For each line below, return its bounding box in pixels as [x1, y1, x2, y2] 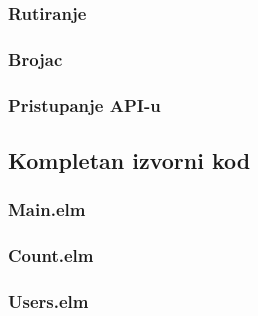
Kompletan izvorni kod [8, 144, 251, 175]
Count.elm [8, 243, 94, 268]
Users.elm [8, 288, 89, 313]
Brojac [8, 46, 63, 71]
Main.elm [8, 197, 86, 222]
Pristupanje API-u [8, 92, 161, 117]
